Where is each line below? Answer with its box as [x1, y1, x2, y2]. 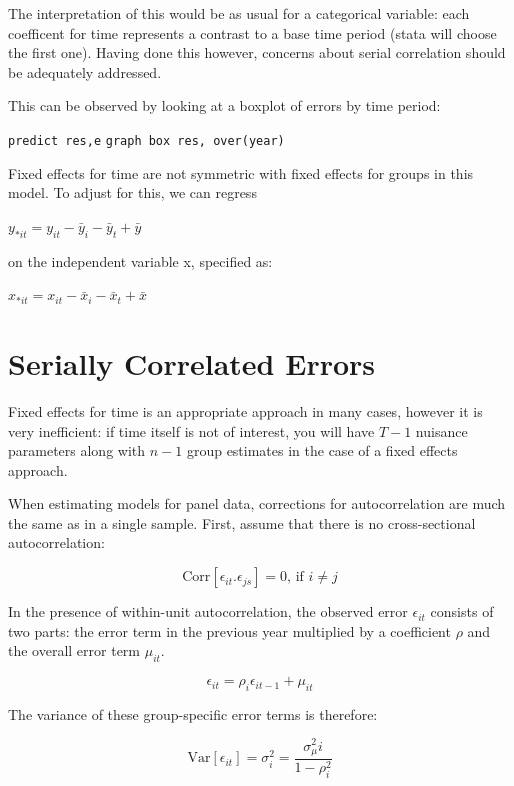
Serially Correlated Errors [8, 342, 376, 383]
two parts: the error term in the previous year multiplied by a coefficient [8, 620, 451, 641]
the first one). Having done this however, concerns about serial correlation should [8, 42, 506, 63]
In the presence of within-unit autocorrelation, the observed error [8, 601, 408, 622]
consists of [430, 601, 494, 622]
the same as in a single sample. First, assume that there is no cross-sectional [8, 512, 476, 533]
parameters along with [8, 440, 146, 461]
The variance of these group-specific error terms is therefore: [8, 703, 378, 724]
